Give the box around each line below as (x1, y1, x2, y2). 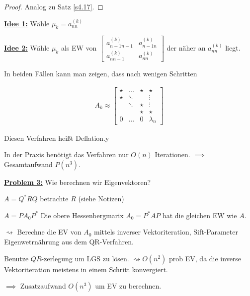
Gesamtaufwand (4, 159, 53, 169)
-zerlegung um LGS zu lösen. (41, 253, 129, 263)
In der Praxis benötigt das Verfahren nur (4, 149, 129, 160)
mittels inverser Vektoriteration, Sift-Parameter (94, 227, 238, 237)
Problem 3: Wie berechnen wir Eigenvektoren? (4, 177, 151, 187)
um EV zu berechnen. (95, 281, 162, 291)
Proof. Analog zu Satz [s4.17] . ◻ (4, 1, 103, 11)
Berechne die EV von (17, 227, 82, 237)
